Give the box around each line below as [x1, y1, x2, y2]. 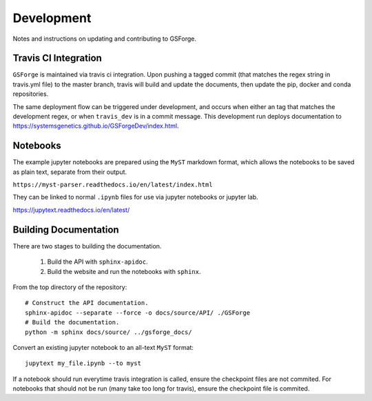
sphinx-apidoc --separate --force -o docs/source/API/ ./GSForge [25, 309, 251, 317]
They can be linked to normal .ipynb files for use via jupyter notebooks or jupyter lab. [12, 193, 258, 202]
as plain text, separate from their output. [12, 168, 127, 176]
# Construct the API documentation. [25, 299, 149, 307]
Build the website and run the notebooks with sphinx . [47, 267, 201, 275]
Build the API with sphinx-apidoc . [47, 257, 148, 266]
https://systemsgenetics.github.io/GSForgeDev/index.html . [12, 121, 179, 130]
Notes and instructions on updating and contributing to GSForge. [12, 35, 196, 43]
